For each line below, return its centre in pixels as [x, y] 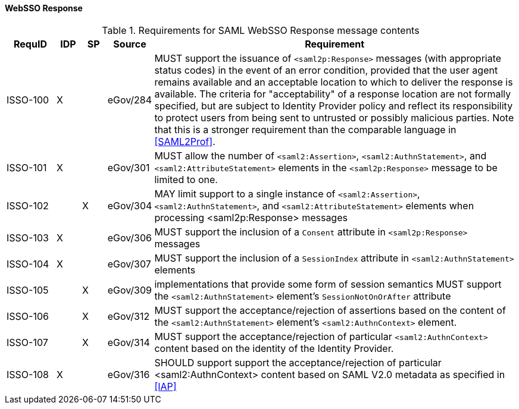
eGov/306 [129, 237]
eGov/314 [129, 342]
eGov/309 [129, 290]
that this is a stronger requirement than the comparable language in [305, 129]
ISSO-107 [27, 342]
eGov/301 [129, 167]
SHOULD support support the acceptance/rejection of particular [298, 362]
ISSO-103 [28, 237]
